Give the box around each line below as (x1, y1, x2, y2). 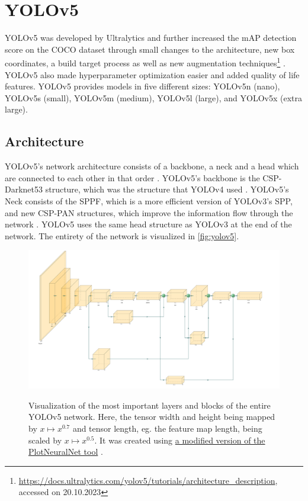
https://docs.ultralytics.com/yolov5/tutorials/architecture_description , (18, 474, 278, 486)
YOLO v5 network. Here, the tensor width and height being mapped (28, 410, 275, 423)
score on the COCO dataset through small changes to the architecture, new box (5, 43, 295, 55)
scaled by (28, 433, 62, 446)
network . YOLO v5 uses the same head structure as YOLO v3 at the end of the (5, 218, 292, 230)
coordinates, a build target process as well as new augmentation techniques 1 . (5, 55, 285, 69)
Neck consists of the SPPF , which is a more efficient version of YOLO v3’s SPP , (5, 194, 293, 207)
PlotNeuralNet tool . (28, 445, 103, 458)
